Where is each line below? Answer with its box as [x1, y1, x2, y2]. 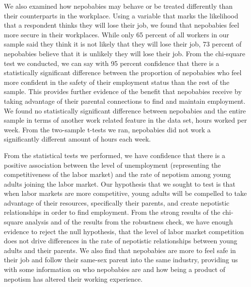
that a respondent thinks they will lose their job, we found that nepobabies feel [4, 20, 239, 30]
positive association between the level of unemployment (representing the [4, 159, 221, 170]
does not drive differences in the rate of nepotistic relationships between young [4, 236, 237, 246]
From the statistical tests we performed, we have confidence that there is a [4, 150, 225, 160]
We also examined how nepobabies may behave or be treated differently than [4, 1, 233, 11]
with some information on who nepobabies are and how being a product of [4, 264, 225, 274]
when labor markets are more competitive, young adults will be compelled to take [4, 188, 247, 198]
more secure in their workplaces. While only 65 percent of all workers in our [4, 29, 229, 39]
